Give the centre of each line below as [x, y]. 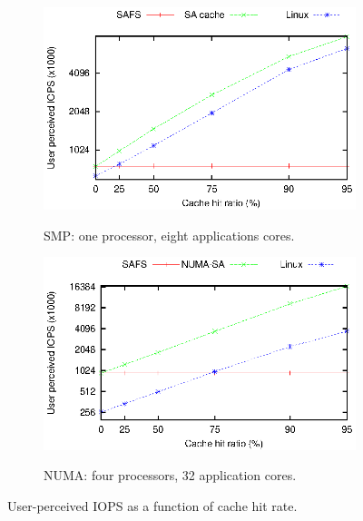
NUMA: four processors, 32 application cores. [170, 475]
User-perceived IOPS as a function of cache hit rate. [152, 505]
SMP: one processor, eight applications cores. [169, 235]
